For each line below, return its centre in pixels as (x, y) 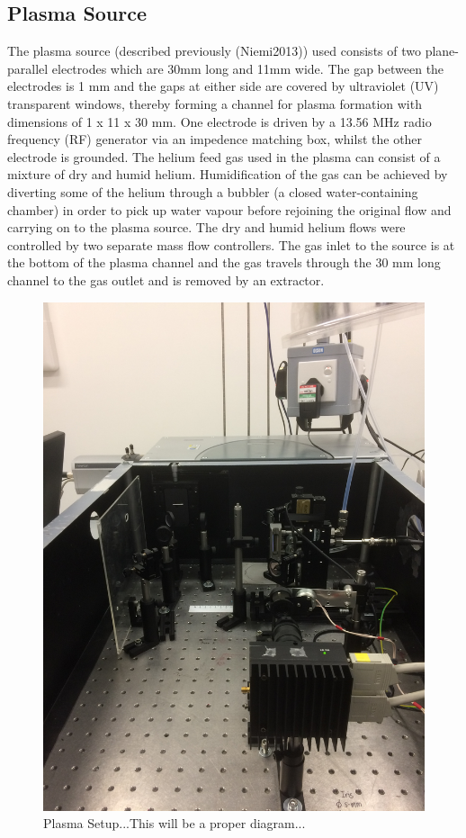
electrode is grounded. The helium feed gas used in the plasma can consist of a (224, 156)
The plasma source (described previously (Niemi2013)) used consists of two (214, 51)
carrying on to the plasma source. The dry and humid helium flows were (206, 227)
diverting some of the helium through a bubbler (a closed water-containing (213, 191)
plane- (442, 51)
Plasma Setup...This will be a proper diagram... (175, 823)
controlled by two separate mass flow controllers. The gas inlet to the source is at (231, 244)
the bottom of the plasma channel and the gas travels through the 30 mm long (224, 262)
